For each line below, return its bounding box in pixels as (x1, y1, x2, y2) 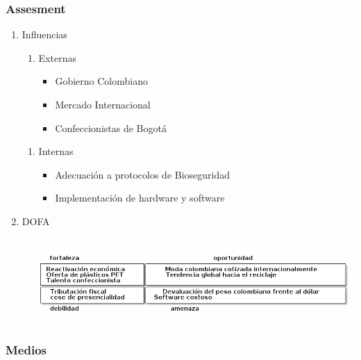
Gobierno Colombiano (55, 74, 148, 88)
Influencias (22, 27, 67, 42)
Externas (38, 50, 76, 65)
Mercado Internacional (55, 97, 151, 111)
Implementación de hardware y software (55, 190, 225, 205)
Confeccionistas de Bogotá (55, 120, 167, 135)
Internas (38, 144, 74, 158)
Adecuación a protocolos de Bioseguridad (55, 167, 230, 181)
